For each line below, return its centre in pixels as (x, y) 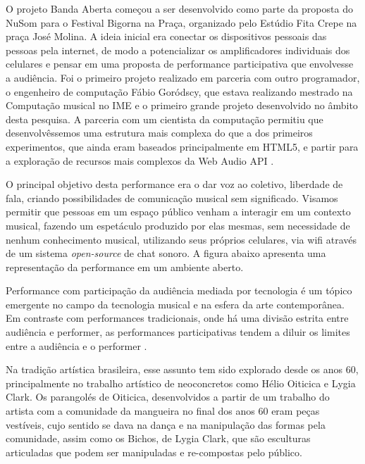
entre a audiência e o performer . (76, 345)
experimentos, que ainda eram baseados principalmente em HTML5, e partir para (182, 146)
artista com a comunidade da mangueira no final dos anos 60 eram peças (163, 411)
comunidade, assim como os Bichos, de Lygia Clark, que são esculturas (158, 438)
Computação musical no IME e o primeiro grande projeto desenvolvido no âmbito (182, 105)
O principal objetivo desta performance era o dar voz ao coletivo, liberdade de (174, 184)
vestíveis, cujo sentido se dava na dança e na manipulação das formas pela (166, 424)
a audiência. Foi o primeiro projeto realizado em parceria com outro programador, (183, 77)
